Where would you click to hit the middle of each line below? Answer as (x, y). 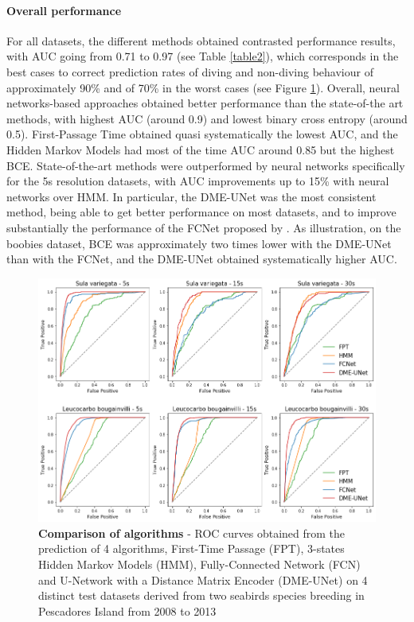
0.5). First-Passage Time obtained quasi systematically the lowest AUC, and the (202, 134)
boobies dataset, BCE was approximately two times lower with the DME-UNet (199, 243)
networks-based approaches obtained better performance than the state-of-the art (205, 103)
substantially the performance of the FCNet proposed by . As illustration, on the (204, 227)
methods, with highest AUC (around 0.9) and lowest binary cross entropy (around (207, 118)
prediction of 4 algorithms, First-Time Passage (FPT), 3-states (191, 548)
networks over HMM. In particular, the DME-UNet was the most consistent (191, 196)
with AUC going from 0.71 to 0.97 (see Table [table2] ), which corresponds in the (203, 56)
